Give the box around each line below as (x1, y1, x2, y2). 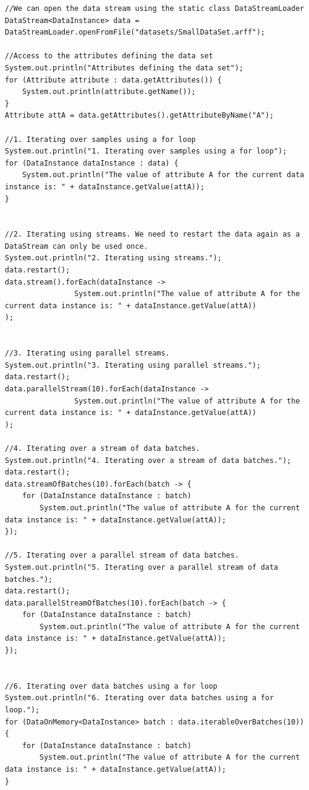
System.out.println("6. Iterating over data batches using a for (5, 694, 274, 703)
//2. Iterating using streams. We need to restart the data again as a (5, 230, 300, 239)
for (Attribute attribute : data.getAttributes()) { (5, 75, 222, 84)
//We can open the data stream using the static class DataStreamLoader (5, 4, 304, 13)
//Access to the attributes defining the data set (5, 52, 213, 61)
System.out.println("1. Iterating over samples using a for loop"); (5, 147, 287, 156)
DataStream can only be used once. (5, 241, 148, 251)
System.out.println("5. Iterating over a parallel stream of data (5, 562, 279, 572)
